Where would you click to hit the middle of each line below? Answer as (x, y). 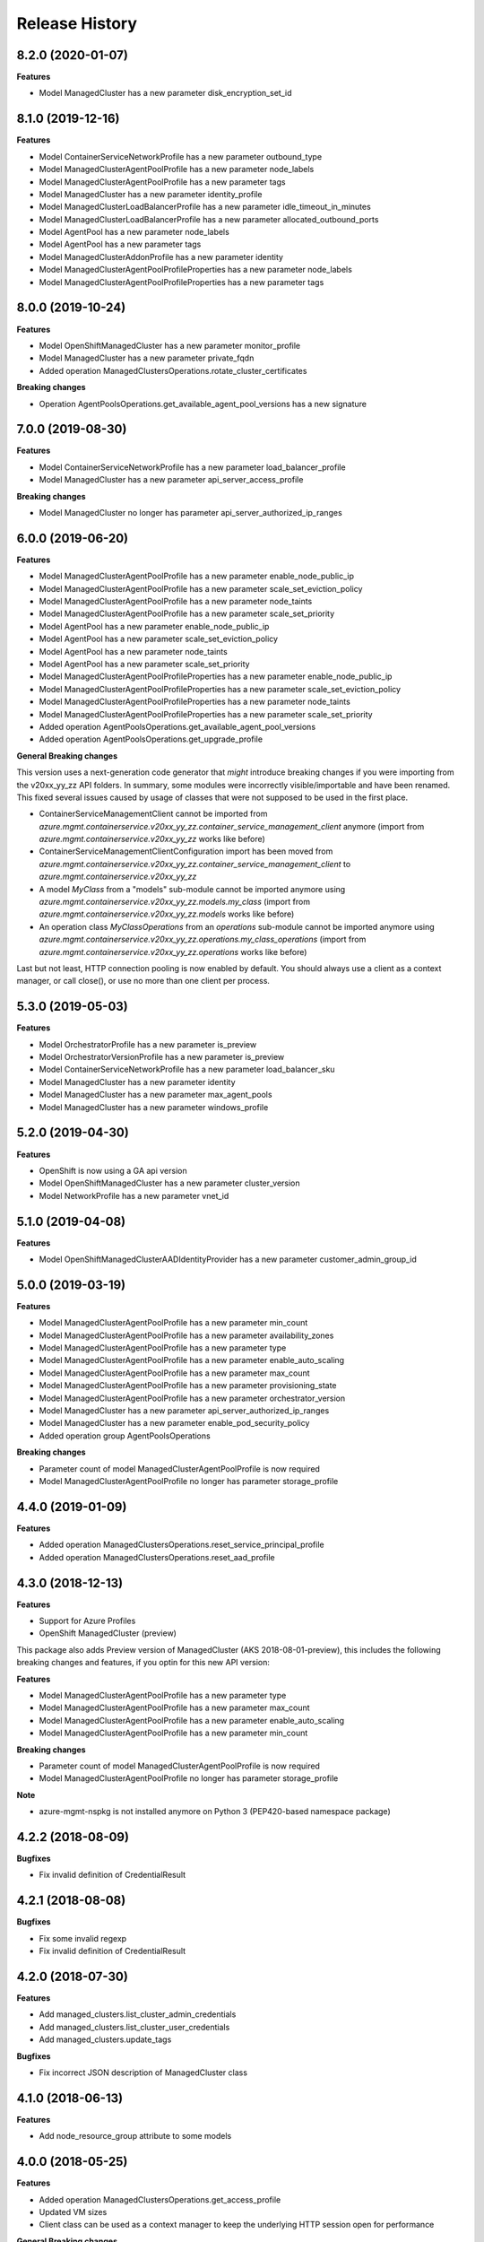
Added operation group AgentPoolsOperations (125, 1436)
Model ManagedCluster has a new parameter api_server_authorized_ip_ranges (184, 1411)
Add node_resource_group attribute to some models (135, 2136)
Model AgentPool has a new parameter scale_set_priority (144, 665)
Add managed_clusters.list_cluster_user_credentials (134, 2027)
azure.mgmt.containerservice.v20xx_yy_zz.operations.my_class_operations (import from (203, 939)
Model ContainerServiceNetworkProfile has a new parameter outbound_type (181, 156)
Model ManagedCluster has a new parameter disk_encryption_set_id (165, 93)
